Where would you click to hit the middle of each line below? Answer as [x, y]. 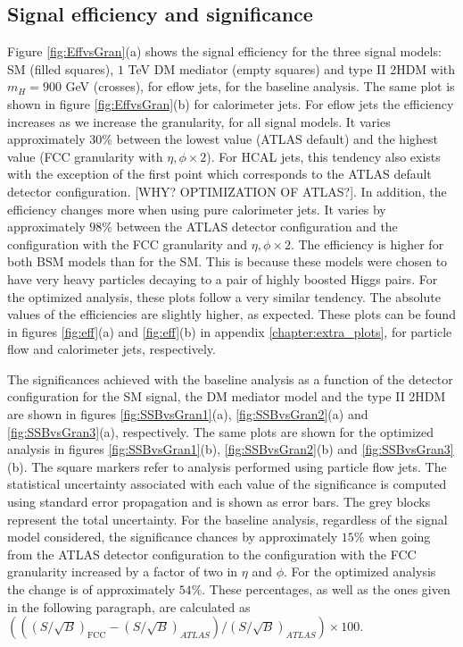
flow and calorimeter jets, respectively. [112, 349]
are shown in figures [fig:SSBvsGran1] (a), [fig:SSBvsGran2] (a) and [188, 414]
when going [400, 537]
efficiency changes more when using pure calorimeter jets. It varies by [197, 209]
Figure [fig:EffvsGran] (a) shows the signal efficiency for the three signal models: [224, 51]
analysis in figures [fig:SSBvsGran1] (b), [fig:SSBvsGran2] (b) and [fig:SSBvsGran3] [231, 449]
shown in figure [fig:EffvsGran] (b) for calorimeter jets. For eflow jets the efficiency [231, 103]
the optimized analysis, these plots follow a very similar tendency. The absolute [224, 296]
